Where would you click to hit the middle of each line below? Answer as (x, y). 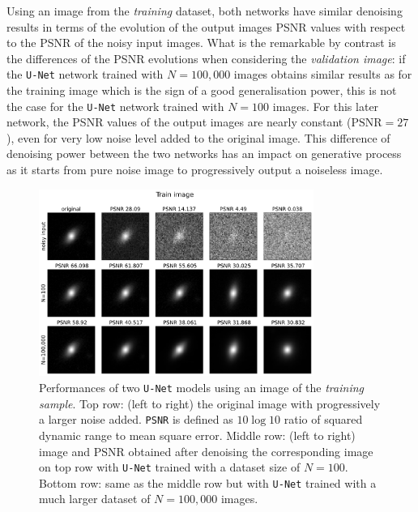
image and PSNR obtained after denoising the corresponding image (206, 451)
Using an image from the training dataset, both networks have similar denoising (205, 11)
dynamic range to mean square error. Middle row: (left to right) (197, 435)
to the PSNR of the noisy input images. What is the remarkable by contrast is (201, 43)
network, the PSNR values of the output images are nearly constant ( (179, 122)
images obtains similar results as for (323, 74)
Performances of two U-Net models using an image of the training (201, 388)
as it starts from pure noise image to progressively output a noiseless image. (195, 170)
